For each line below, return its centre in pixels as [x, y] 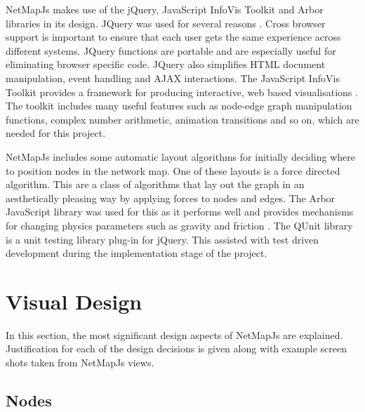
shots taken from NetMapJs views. [80, 362]
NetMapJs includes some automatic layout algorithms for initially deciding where [181, 156]
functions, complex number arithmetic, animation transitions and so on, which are [182, 119]
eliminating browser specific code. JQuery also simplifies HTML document [166, 64]
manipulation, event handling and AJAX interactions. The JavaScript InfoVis [173, 78]
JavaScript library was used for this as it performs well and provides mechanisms [180, 212]
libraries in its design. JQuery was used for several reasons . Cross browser [166, 23]
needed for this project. [56, 133]
